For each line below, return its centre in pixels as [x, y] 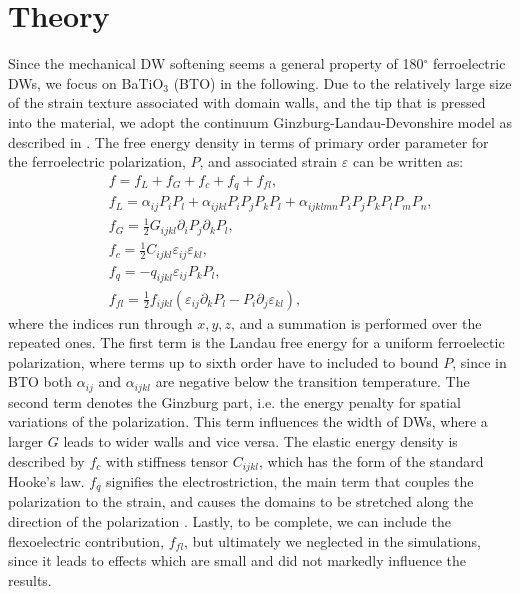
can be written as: [408, 161]
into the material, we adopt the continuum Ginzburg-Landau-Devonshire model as [260, 121]
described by [46, 460]
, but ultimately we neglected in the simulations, [332, 540]
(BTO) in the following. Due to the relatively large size [342, 82]
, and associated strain [268, 161]
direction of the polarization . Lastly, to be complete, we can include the [229, 521]
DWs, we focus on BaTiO [86, 82]
